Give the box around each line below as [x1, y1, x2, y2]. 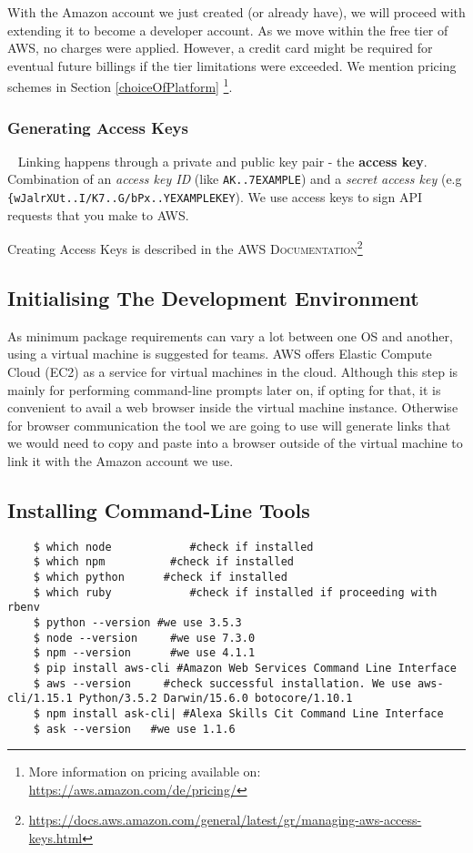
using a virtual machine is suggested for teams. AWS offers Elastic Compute [7, 344, 432, 363]
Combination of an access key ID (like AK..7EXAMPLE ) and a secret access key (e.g [7, 169, 462, 188]
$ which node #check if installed [33, 540, 314, 553]
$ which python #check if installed [33, 571, 287, 584]
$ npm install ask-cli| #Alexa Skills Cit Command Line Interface [33, 706, 444, 720]
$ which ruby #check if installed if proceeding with [33, 585, 438, 599]
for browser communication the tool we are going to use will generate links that [7, 415, 451, 434]
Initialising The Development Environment [7, 283, 419, 311]
